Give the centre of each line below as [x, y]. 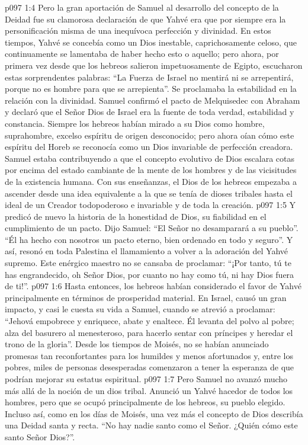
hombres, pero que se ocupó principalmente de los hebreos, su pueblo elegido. [145, 402]
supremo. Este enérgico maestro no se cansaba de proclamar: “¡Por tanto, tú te [148, 263]
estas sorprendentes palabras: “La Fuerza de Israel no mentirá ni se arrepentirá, [149, 77]
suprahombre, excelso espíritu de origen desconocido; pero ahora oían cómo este [150, 135]
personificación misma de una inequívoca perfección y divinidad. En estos [138, 31]
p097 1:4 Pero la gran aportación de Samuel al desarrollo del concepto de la [142, 7]
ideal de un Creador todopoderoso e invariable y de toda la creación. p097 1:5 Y [150, 205]
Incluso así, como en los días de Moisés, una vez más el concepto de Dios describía [154, 413]
